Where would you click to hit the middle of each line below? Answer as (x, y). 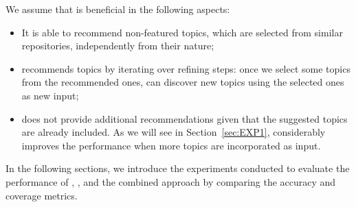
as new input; (50, 95)
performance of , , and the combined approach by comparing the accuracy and (171, 181)
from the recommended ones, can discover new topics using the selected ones (183, 82)
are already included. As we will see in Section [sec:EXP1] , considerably (174, 132)
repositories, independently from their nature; (118, 46)
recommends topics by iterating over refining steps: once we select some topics (186, 68)
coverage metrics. (42, 195)
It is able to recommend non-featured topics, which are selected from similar (182, 32)
